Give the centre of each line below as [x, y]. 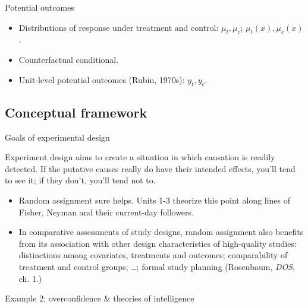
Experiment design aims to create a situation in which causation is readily [140, 157]
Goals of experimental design [57, 137]
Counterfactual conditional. [69, 59]
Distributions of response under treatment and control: [119, 27]
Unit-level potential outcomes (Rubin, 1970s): [102, 79]
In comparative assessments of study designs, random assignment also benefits [161, 232]
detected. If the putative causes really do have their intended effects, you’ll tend [150, 168]
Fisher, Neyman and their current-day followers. [106, 212]
